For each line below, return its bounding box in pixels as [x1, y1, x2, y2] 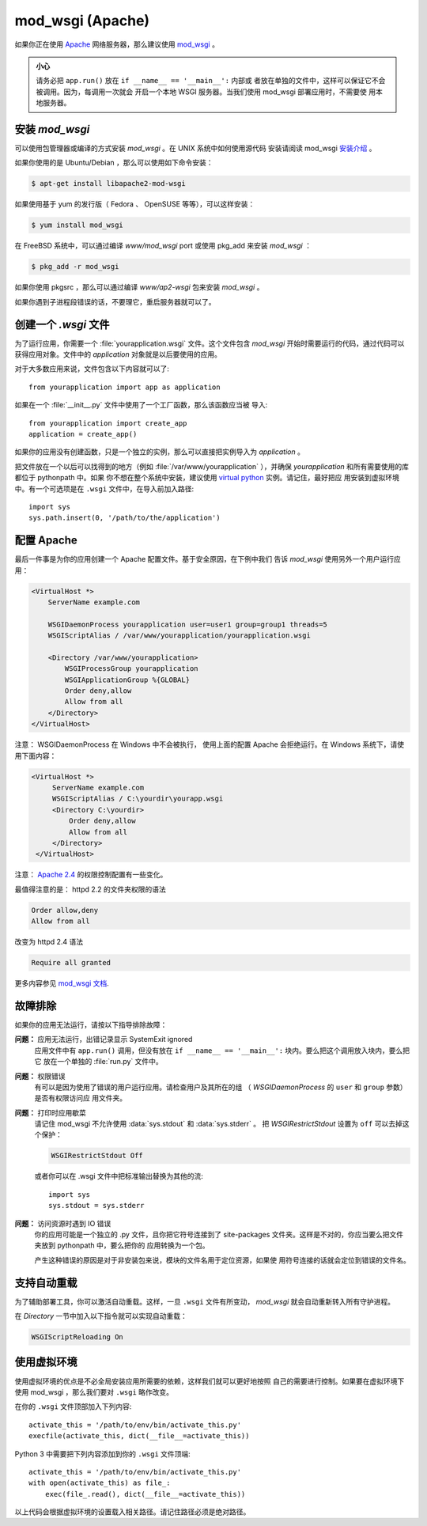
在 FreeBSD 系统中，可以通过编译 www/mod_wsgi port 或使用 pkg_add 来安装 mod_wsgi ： [14, 241, 312, 251]
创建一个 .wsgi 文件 [14, 317, 110, 331]
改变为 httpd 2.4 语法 [14, 937, 84, 947]
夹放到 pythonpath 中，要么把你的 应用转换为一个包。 [34, 1240, 210, 1250]
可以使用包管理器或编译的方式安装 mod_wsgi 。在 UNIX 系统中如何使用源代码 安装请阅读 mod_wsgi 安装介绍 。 [14, 143, 376, 153]
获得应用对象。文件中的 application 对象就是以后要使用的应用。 [14, 350, 221, 359]
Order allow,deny [31, 906, 99, 914]
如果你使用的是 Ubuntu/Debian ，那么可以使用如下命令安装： [14, 158, 213, 168]
